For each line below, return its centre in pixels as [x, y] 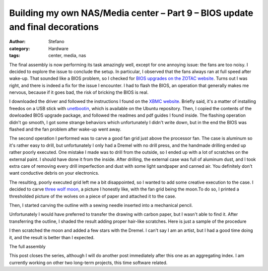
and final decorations [54, 27]
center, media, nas [67, 56]
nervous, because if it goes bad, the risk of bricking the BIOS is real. [79, 92]
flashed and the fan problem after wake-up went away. [65, 130]
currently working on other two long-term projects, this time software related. [88, 263]
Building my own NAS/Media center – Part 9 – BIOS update [131, 13]
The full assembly [27, 246]
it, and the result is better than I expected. [52, 237]
